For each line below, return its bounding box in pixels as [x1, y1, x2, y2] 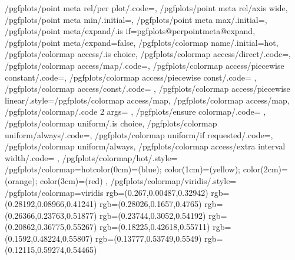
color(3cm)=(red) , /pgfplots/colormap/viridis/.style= [39, 174, 237, 186]
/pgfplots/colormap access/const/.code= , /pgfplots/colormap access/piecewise [5, 82, 290, 95]
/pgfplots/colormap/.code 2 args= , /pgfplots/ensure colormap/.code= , [5, 105, 266, 118]
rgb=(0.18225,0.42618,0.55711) [100, 221, 210, 233]
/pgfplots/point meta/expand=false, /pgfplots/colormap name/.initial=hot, [5, 36, 279, 48]
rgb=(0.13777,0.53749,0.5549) [95, 232, 202, 244]
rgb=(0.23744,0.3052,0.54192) [100, 209, 206, 221]
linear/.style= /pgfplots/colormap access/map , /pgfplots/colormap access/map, [5, 94, 290, 106]
